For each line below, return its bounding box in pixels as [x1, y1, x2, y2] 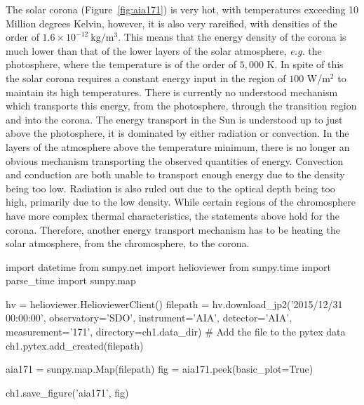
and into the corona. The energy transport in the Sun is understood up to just [6, 112, 343, 126]
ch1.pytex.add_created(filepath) [6, 338, 144, 352]
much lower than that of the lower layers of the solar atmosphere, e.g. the [6, 43, 322, 58]
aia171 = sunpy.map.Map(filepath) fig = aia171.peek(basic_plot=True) [6, 361, 314, 376]
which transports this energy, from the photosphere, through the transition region [6, 98, 357, 113]
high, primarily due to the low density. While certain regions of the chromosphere [6, 194, 356, 209]
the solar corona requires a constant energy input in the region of [6, 70, 286, 85]
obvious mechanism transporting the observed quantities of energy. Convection [6, 153, 344, 168]
